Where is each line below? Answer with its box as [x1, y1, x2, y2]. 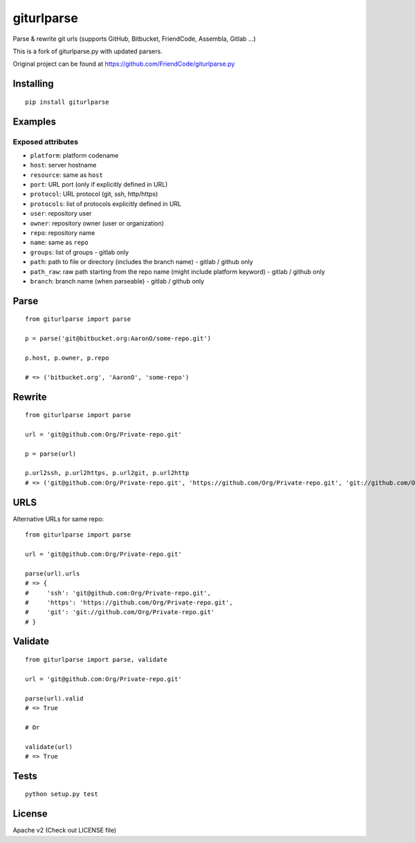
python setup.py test [25, 790, 98, 798]
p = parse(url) [25, 450, 77, 458]
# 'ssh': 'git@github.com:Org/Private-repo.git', [25, 589, 211, 597]
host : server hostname [30, 161, 97, 169]
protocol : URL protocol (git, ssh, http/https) [30, 190, 158, 198]
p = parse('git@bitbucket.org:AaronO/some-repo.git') [25, 335, 211, 342]
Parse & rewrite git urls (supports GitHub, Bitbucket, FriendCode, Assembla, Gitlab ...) [12, 35, 256, 43]
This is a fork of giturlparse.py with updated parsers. [12, 47, 163, 55]
